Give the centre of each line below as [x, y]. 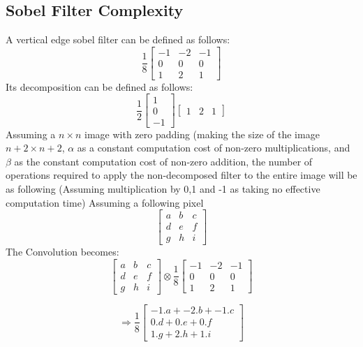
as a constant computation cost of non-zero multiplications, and [214, 148]
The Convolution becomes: [62, 252]
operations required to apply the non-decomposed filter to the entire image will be [181, 175]
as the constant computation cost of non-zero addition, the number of [163, 161]
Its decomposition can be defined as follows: [99, 86]
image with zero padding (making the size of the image [202, 134]
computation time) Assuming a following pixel [105, 202]
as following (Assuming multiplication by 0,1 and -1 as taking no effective [163, 188]
